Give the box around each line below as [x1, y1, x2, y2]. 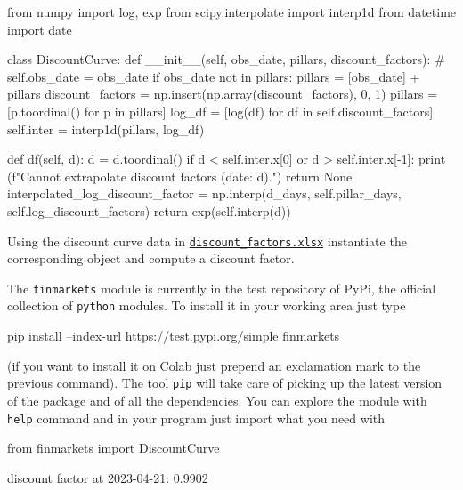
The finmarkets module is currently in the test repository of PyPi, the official [7, 278, 436, 297]
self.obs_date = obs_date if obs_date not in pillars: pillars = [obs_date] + [7, 67, 420, 85]
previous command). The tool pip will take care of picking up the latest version [7, 374, 443, 392]
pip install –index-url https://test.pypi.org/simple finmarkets [7, 326, 340, 345]
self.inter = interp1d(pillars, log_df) [7, 119, 205, 138]
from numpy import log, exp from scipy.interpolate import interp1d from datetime [7, 3, 457, 20]
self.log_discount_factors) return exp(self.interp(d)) [7, 201, 291, 220]
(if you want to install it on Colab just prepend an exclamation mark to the [7, 356, 421, 374]
